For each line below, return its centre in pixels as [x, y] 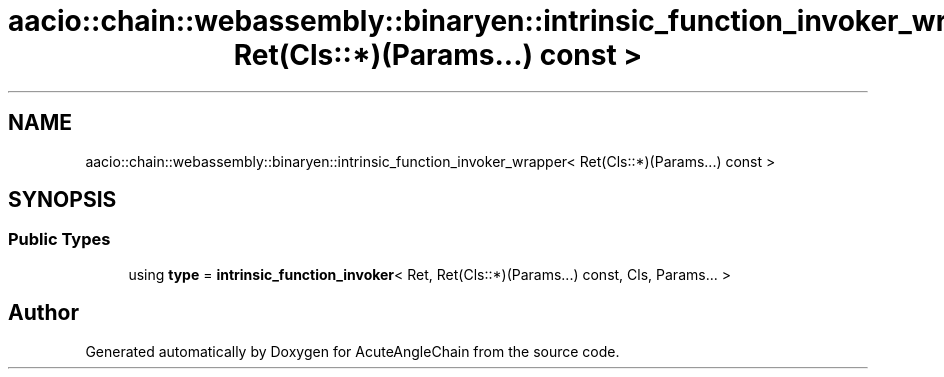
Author [43, 313]
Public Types [59, 239]
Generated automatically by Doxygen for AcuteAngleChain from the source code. [352, 351]
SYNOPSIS [62, 200]
